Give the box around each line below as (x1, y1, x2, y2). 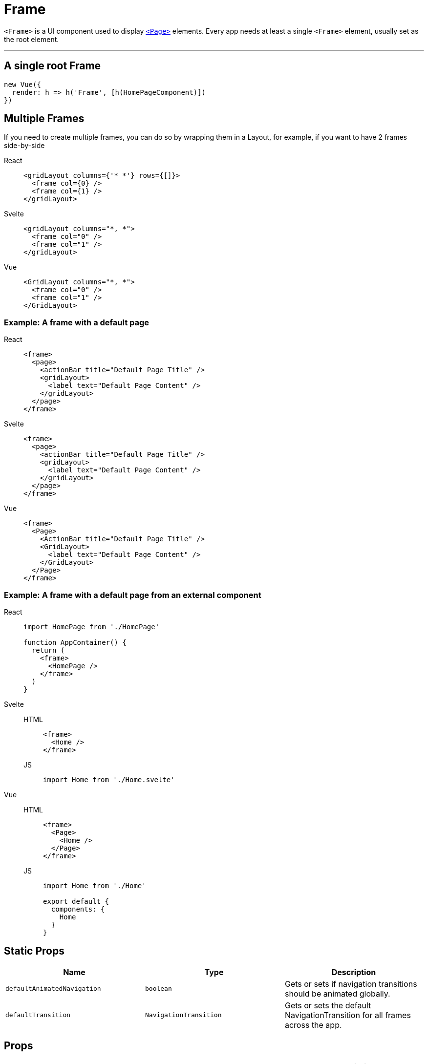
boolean (145, 985, 172, 993)
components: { (51, 905, 105, 913)
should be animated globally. (284, 988, 390, 999)
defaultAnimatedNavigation (5, 985, 101, 993)
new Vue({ (4, 80, 41, 88)
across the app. (284, 1020, 342, 1030)
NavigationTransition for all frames (284, 1010, 411, 1020)
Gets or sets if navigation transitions (284, 979, 417, 989)
